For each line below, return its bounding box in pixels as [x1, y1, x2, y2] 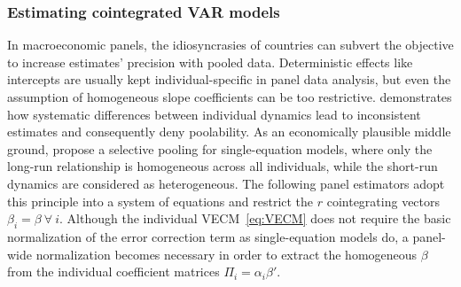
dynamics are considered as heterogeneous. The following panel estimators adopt [7, 174, 445, 192]
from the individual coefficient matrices [7, 262, 220, 281]
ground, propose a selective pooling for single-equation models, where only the [7, 139, 433, 158]
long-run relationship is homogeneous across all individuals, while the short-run [7, 157, 438, 175]
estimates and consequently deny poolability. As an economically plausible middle [7, 122, 451, 141]
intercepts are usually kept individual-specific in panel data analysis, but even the [7, 70, 451, 89]
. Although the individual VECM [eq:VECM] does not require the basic [59, 209, 451, 228]
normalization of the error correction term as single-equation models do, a [7, 227, 409, 245]
